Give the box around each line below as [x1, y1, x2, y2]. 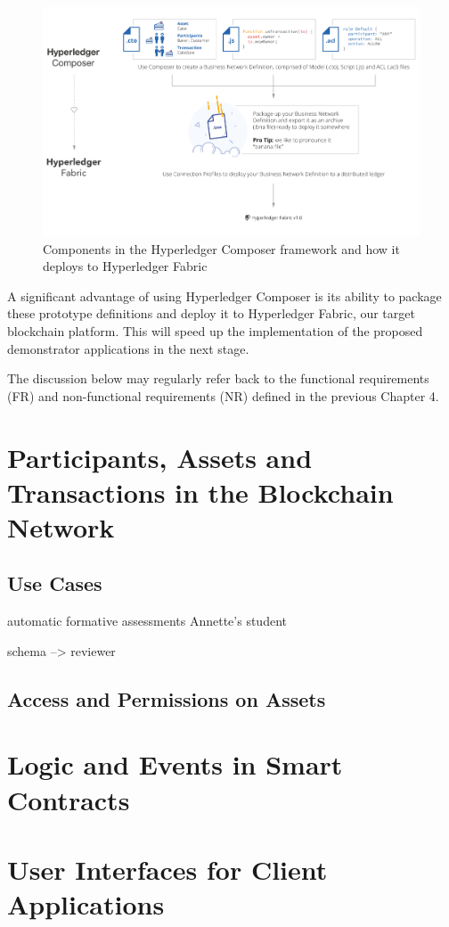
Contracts [7, 781, 130, 817]
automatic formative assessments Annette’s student [7, 611, 287, 630]
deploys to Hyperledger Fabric [43, 257, 208, 275]
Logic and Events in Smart [7, 746, 343, 783]
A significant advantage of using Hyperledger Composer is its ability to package [7, 286, 442, 305]
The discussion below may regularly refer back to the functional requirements [7, 369, 429, 388]
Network [7, 508, 115, 545]
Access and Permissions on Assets [7, 685, 326, 712]
